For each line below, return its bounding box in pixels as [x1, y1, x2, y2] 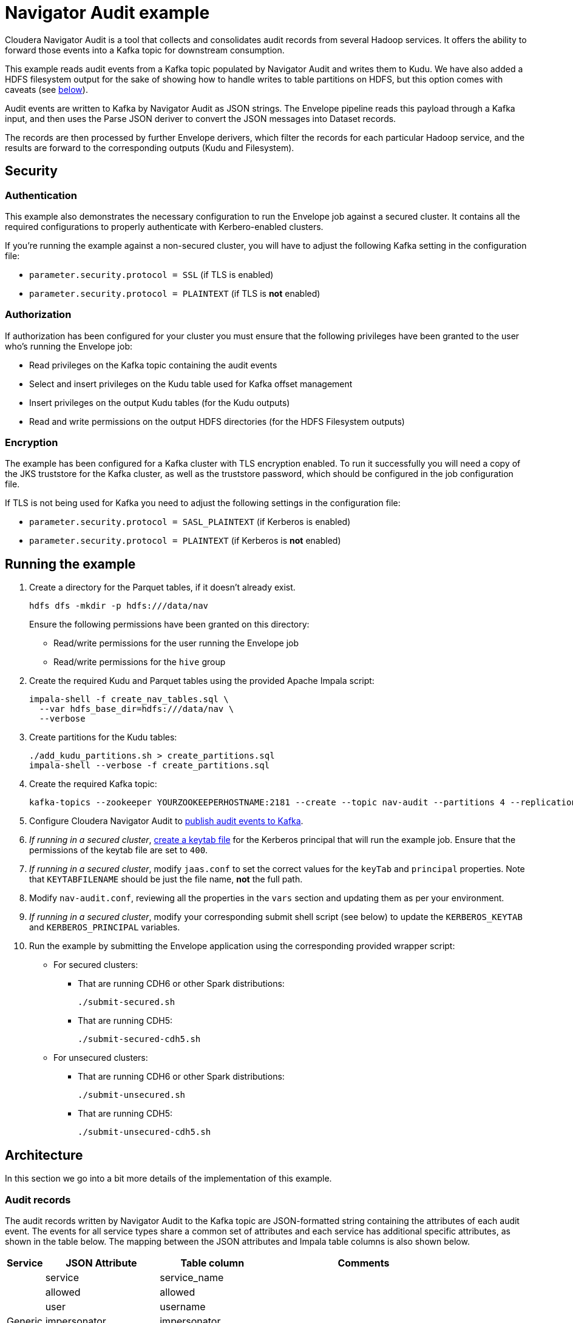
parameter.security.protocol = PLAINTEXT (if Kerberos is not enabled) [29, 535, 341, 546]
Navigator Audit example [5, 2, 210, 23]
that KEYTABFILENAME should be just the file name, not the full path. [29, 874, 303, 885]
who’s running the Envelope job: [5, 340, 133, 351]
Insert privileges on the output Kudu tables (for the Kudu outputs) [29, 397, 290, 408]
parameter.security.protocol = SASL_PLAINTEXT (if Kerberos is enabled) [29, 516, 351, 527]
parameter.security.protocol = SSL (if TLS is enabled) [29, 269, 274, 280]
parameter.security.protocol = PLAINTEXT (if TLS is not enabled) [29, 288, 320, 299]
